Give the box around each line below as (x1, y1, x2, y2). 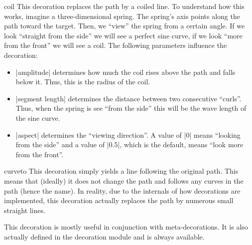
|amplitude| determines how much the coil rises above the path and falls (15, 66, 236, 77)
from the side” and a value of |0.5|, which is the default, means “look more (15, 139, 244, 150)
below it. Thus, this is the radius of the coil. (15, 76, 150, 87)
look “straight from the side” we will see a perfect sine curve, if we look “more (4, 30, 243, 40)
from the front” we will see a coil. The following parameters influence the (4, 40, 227, 50)
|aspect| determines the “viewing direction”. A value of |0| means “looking (15, 129, 241, 140)
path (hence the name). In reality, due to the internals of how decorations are (4, 185, 241, 196)
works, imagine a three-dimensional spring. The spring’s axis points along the (4, 10, 240, 21)
